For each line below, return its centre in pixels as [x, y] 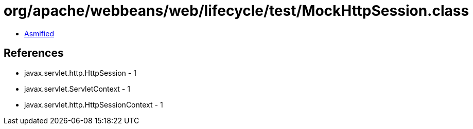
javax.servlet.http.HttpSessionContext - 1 [94, 104]
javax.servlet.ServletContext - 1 [77, 89]
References [34, 53]
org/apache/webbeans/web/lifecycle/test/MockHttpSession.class [236, 11]
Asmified [39, 33]
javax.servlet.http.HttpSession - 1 [80, 73]
